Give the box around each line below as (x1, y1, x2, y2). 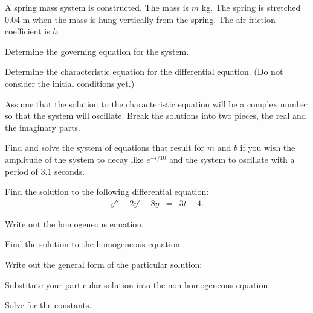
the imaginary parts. (5, 121, 81, 133)
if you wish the (240, 141, 295, 154)
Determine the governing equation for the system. (5, 45, 189, 57)
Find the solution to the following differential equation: (5, 185, 209, 198)
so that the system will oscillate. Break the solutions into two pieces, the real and (5, 109, 306, 122)
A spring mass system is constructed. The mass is (5, 1, 189, 13)
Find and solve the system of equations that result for (5, 141, 205, 154)
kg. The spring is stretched (201, 1, 301, 13)
